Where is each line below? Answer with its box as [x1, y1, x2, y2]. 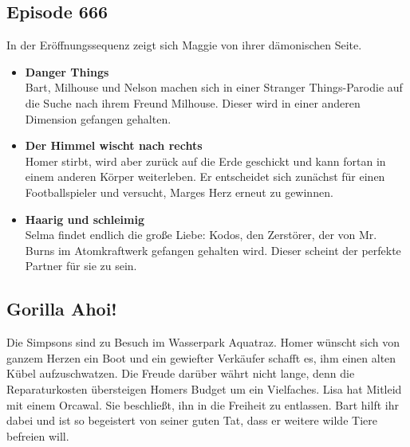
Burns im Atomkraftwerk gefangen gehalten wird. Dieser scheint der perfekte [25, 241, 401, 258]
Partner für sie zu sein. [25, 257, 137, 274]
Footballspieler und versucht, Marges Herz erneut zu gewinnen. [25, 183, 333, 200]
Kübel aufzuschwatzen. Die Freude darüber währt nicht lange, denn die [6, 365, 355, 382]
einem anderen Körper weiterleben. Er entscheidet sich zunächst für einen [25, 168, 385, 185]
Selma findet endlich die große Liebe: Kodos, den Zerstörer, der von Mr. [25, 226, 377, 243]
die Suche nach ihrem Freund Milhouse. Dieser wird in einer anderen [25, 94, 361, 111]
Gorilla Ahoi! [6, 296, 117, 321]
